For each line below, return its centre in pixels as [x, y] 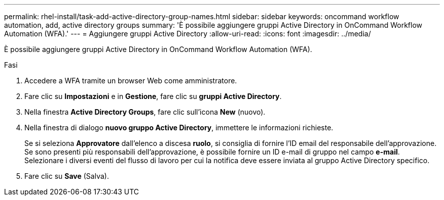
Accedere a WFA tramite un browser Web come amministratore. [131, 81]
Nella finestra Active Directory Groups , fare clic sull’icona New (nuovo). [145, 112]
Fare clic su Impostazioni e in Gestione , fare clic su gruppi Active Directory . [153, 96]
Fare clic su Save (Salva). [67, 176]
